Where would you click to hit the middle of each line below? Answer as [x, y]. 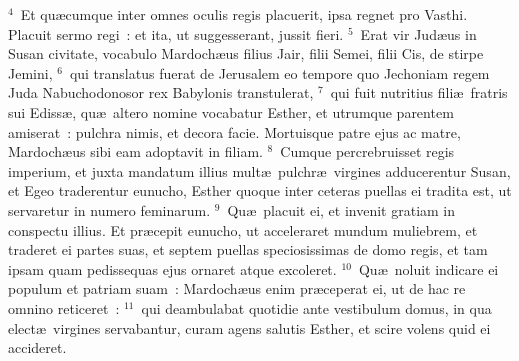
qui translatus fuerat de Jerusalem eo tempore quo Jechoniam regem [279, 72]
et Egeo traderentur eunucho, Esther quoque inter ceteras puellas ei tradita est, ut [260, 190]
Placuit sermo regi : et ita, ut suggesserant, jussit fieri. [176, 33]
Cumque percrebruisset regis [367, 151]
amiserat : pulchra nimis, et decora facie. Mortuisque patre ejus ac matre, [234, 131]
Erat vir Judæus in [418, 33]
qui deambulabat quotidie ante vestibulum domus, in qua [316, 307]
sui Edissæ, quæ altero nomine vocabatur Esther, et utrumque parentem [231, 111]
